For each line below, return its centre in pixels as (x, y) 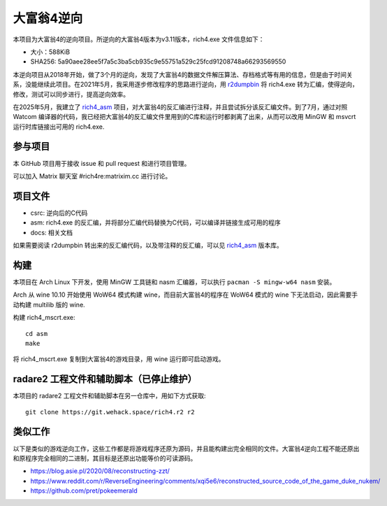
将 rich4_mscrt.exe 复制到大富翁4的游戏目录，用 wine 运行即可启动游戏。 (119, 359)
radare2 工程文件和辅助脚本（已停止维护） (105, 379)
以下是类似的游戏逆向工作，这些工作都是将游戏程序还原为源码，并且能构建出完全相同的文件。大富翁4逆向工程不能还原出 (186, 449)
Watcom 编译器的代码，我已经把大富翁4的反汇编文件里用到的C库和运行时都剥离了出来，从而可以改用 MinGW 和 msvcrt (184, 117)
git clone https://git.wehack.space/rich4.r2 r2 (110, 412)
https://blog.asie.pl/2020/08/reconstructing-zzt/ (100, 471)
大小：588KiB (50, 52)
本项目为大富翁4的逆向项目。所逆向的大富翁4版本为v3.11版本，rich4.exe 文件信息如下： (139, 39)
